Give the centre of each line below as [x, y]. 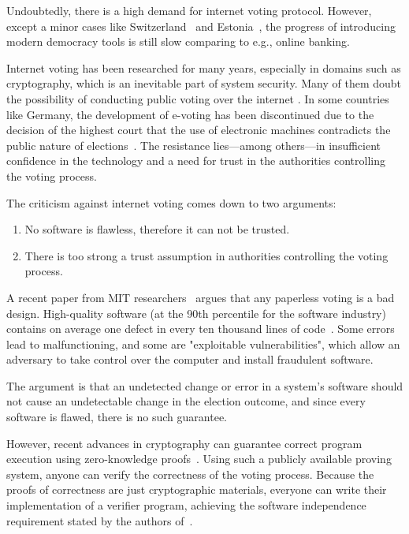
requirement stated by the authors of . [100, 520]
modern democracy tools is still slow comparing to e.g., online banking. [178, 41]
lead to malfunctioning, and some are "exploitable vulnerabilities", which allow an [203, 344]
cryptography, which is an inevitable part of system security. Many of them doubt [204, 83]
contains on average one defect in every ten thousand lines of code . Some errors [201, 329]
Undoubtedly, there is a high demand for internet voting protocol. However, [189, 10]
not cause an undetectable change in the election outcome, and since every [186, 401]
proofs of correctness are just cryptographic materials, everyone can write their [197, 489]
